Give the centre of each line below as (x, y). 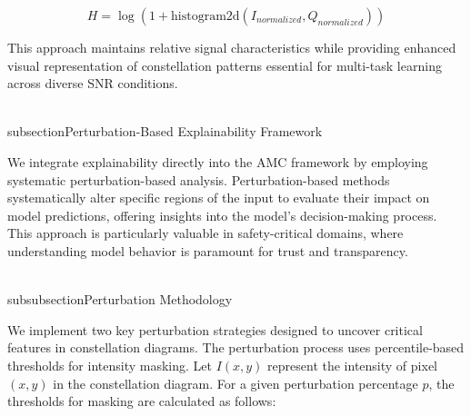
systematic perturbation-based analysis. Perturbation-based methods (199, 179)
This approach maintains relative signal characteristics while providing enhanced (232, 47)
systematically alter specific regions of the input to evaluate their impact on (219, 198)
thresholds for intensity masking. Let (110, 365)
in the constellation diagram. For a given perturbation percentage (235, 383)
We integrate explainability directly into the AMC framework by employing (218, 161)
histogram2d (205, 16)
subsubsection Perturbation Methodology (120, 299)
